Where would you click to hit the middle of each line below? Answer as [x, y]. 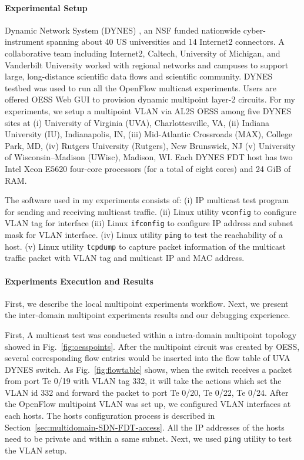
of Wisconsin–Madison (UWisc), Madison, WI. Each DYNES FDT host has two [149, 157]
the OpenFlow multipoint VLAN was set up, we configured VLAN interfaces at [148, 404]
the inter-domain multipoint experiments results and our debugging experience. [148, 315]
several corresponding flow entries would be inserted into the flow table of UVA [148, 358]
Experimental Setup [46, 7]
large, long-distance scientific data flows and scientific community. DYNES [139, 76]
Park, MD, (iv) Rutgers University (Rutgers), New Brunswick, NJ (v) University [150, 145]
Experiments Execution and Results [79, 281]
